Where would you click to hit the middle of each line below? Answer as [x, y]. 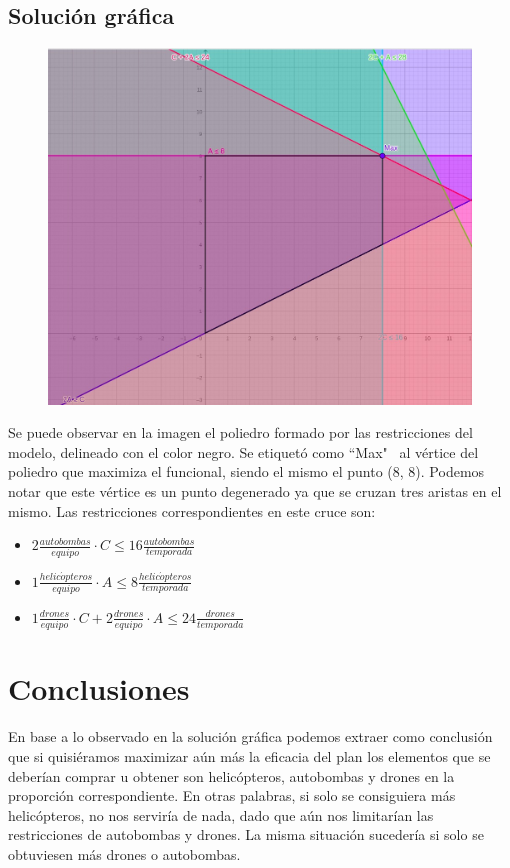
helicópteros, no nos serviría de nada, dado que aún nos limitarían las [221, 814]
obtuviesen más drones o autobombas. [124, 853]
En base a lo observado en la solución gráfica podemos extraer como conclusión [250, 736]
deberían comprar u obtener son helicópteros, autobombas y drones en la [231, 775]
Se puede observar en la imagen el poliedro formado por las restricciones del [240, 432]
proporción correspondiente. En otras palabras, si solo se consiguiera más [232, 795]
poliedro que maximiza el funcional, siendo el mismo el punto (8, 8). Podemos [246, 471]
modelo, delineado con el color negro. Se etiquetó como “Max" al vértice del [243, 451]
